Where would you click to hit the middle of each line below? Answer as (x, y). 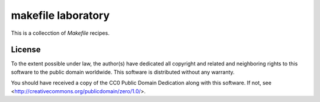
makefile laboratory (60, 15)
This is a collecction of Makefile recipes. (60, 33)
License (26, 50)
